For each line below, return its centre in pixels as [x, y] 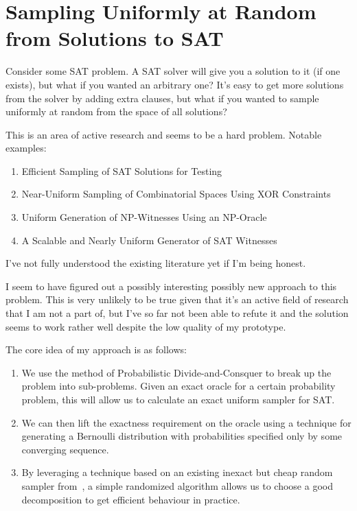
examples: [26, 148]
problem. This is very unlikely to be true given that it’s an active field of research [177, 299]
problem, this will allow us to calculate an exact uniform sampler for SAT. [178, 399]
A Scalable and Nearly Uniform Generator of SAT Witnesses [149, 240]
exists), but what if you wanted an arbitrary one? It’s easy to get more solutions [175, 84]
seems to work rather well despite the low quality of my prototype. [146, 326]
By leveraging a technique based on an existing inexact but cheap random [177, 472]
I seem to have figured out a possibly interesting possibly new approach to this [171, 286]
